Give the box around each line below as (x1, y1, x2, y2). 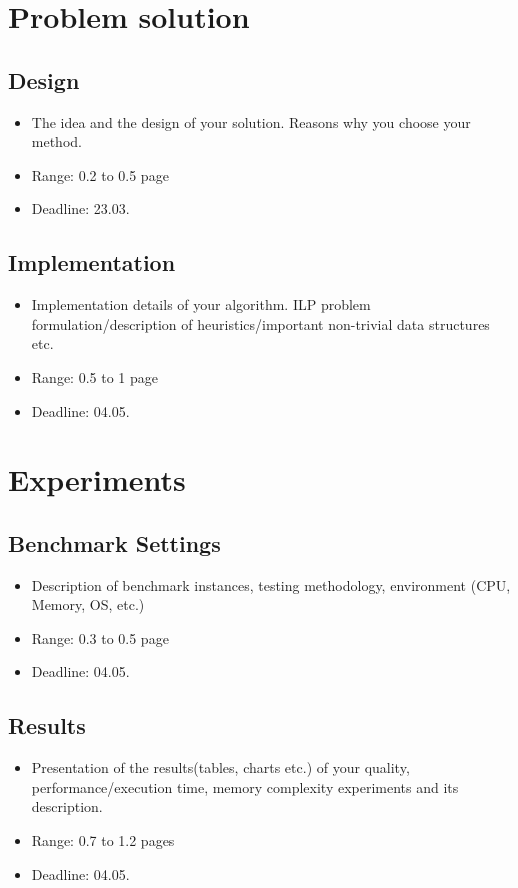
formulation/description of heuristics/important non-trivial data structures (31, 313, 490, 334)
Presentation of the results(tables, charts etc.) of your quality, (31, 757, 410, 778)
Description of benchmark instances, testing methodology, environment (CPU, (31, 574, 511, 595)
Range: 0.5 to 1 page (31, 366, 158, 387)
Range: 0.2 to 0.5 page (31, 164, 169, 185)
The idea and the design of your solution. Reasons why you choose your (31, 111, 471, 132)
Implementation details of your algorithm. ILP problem (31, 294, 371, 315)
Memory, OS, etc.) (31, 594, 145, 615)
